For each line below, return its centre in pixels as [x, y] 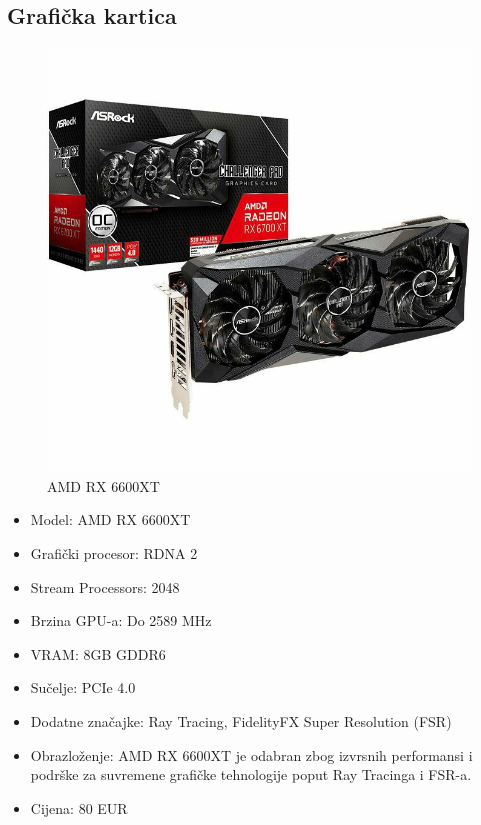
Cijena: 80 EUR [79, 807]
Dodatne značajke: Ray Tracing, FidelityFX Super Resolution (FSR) [241, 720]
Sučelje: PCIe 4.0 [83, 687]
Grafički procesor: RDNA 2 [114, 552]
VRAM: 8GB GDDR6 [98, 653]
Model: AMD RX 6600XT [110, 519]
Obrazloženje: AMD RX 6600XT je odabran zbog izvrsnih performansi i [251, 754]
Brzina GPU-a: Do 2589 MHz [121, 620]
